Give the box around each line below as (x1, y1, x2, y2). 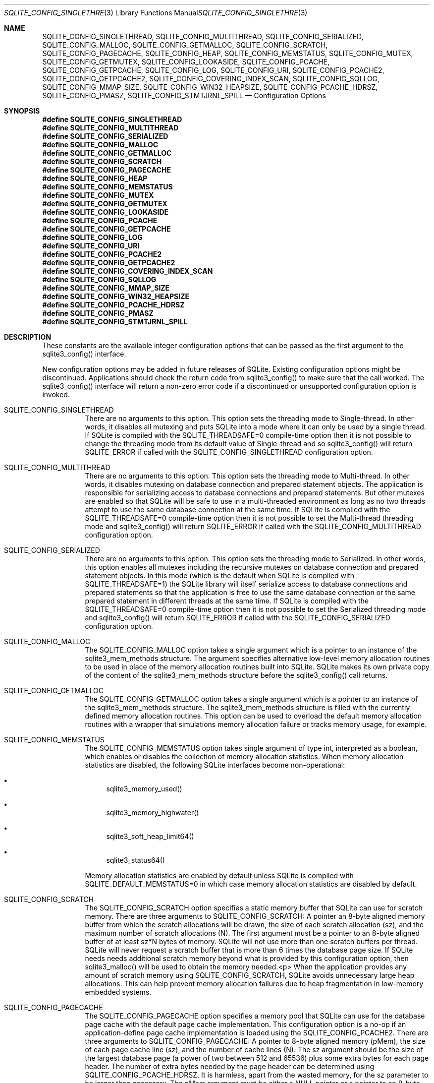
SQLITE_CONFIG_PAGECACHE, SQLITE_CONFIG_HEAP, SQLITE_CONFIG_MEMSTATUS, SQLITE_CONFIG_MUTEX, (42, 49, 413, 58)
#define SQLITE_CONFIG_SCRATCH (42, 157, 162, 166)
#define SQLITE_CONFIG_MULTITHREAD (42, 123, 179, 132)
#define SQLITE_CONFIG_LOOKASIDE (42, 208, 169, 216)
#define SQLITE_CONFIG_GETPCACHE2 (42, 258, 175, 267)
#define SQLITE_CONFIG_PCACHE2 (42, 250, 162, 258)
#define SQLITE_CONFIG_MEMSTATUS (42, 182, 173, 191)
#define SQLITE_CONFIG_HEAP (42, 174, 148, 182)
